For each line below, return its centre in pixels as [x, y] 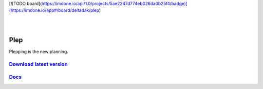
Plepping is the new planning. [38, 52]
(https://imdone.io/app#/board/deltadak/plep [54, 10]
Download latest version [38, 64]
